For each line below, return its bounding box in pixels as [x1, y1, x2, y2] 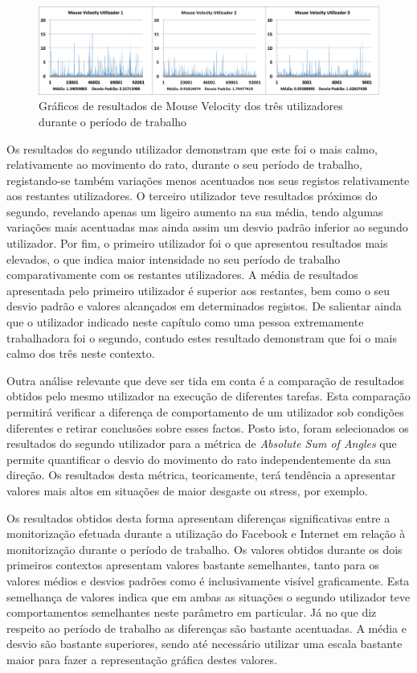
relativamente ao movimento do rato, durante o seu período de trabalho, [6, 156, 362, 173]
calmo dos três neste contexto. [6, 345, 155, 362]
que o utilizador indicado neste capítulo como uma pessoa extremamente [6, 314, 364, 330]
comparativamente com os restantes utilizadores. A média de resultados [6, 266, 358, 283]
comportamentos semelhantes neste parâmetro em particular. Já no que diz [6, 604, 377, 621]
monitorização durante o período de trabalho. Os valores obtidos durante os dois [6, 540, 403, 557]
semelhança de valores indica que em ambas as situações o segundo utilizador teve [6, 588, 411, 605]
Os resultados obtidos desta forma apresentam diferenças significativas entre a [6, 509, 390, 526]
